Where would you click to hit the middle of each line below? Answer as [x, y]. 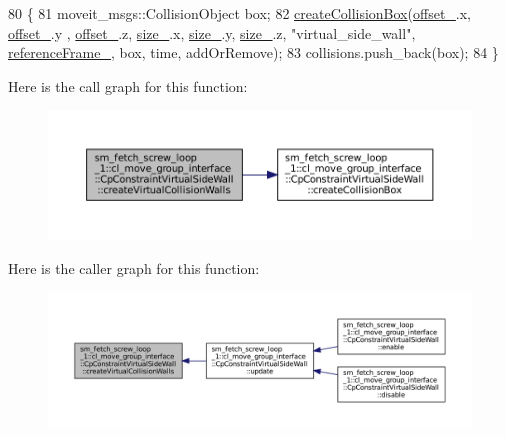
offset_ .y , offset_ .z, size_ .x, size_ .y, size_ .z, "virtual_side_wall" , [212, 32]
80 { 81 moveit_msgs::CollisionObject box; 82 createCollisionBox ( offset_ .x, [240, 13]
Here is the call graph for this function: [128, 85]
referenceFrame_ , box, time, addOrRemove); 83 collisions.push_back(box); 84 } [253, 52]
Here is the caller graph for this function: [134, 267]
